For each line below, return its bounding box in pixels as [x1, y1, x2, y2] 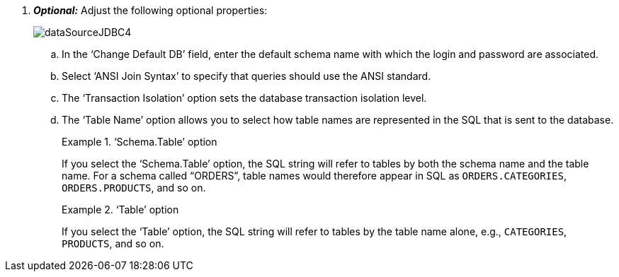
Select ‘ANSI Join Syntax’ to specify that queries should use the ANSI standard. [62, 70, 431, 82]
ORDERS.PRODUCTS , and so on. [62, 182, 206, 194]
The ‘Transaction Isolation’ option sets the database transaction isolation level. [62, 92, 427, 104]
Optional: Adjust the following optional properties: [33, 4, 268, 16]
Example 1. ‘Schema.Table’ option [62, 136, 217, 148]
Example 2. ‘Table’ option [62, 204, 179, 216]
